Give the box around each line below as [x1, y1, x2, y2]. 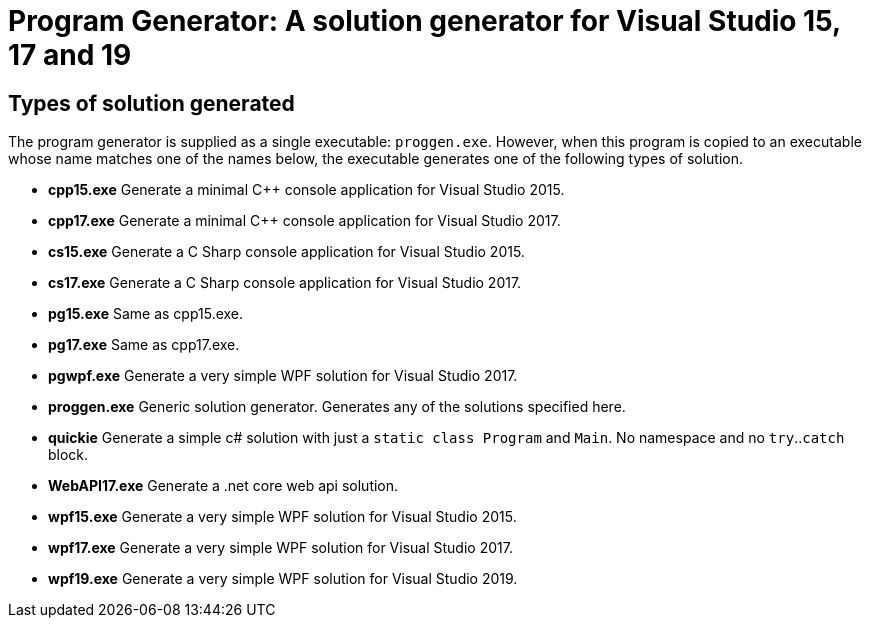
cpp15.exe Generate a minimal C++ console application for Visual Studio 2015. [48, 181, 565, 199]
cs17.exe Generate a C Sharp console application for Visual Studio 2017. [48, 274, 522, 292]
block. [48, 446, 89, 464]
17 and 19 [8, 38, 132, 72]
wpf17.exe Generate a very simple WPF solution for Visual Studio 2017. [48, 539, 513, 557]
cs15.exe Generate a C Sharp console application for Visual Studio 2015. [48, 243, 525, 261]
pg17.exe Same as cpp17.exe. [48, 336, 240, 354]
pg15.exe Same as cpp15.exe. [48, 305, 244, 323]
